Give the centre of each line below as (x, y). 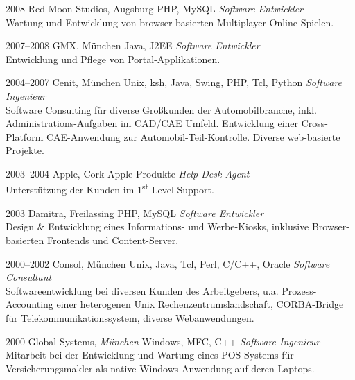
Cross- (314, 123)
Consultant (29, 277)
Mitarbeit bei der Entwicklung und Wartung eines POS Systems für (150, 355)
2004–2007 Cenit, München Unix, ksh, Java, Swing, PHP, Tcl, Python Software (174, 82)
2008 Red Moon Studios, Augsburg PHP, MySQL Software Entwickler (154, 8)
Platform (25, 136)
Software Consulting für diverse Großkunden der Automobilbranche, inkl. (161, 109)
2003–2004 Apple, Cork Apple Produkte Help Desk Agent (128, 173)
